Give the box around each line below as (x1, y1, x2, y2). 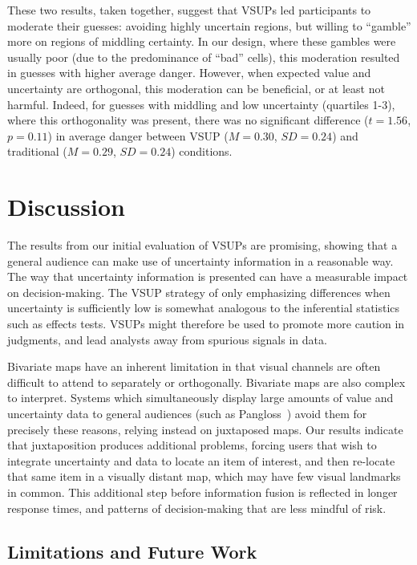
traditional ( (7, 143, 67, 160)
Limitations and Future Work (7, 539, 257, 563)
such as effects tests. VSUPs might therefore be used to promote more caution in (7, 315, 405, 332)
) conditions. (171, 143, 233, 160)
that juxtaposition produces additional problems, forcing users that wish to (7, 437, 377, 453)
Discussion (7, 190, 125, 223)
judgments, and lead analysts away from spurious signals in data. (7, 331, 327, 348)
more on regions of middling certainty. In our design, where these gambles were (7, 33, 396, 50)
